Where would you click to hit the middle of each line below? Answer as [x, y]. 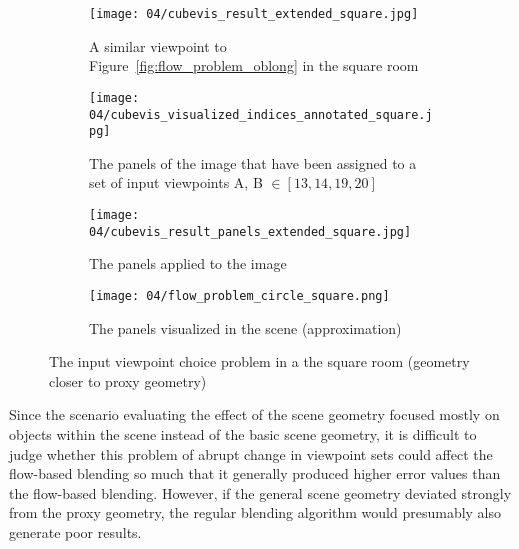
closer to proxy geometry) [128, 380]
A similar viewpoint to [158, 45]
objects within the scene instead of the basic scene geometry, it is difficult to [243, 433]
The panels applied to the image [188, 263]
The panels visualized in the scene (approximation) [245, 327]
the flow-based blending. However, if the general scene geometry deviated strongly [260, 492]
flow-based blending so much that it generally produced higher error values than [255, 473]
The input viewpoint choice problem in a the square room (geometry [259, 361]
